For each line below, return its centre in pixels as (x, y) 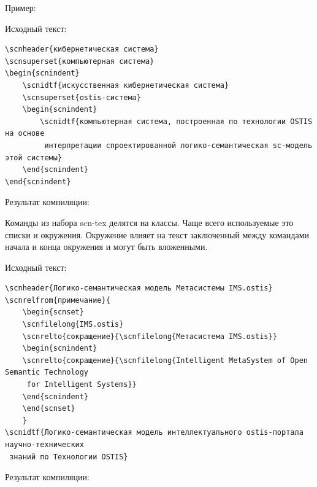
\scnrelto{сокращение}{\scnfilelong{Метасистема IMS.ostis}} (150, 336)
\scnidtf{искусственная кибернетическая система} (126, 85)
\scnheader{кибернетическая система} (82, 49)
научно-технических (44, 445)
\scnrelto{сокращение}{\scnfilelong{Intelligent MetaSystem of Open (165, 360)
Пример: (21, 7)
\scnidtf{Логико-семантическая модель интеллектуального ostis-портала (154, 433)
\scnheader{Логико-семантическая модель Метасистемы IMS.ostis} (139, 288)
